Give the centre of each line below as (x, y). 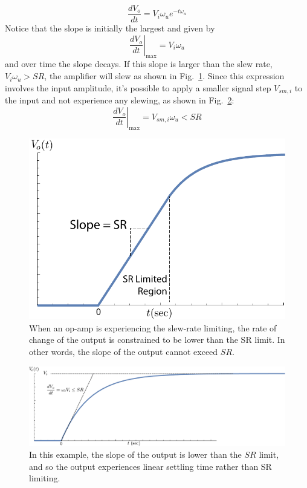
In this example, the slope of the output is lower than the (135, 454)
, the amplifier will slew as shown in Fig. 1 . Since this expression (164, 76)
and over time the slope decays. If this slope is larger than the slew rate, (139, 64)
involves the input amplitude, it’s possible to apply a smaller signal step (138, 87)
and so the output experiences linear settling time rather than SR (150, 466)
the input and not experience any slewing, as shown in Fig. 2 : (120, 100)
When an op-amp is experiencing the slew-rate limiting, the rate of (153, 327)
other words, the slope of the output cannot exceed (124, 351)
